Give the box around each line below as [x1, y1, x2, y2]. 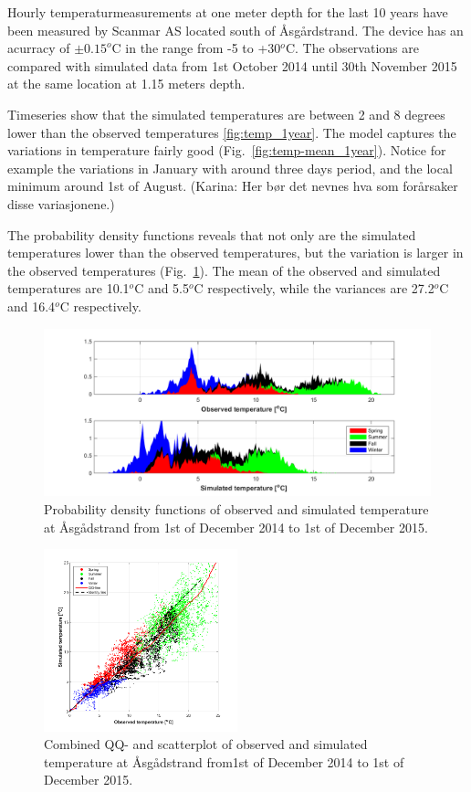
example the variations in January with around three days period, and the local [7, 158, 453, 177]
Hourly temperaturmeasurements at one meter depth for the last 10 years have [7, 3, 448, 21]
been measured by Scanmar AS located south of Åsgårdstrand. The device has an [7, 20, 464, 39]
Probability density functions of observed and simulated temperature [44, 499, 429, 518]
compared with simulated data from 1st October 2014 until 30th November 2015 [7, 56, 457, 75]
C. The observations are [285, 38, 419, 58]
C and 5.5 [134, 279, 190, 298]
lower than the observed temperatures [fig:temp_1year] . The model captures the [7, 122, 456, 142]
